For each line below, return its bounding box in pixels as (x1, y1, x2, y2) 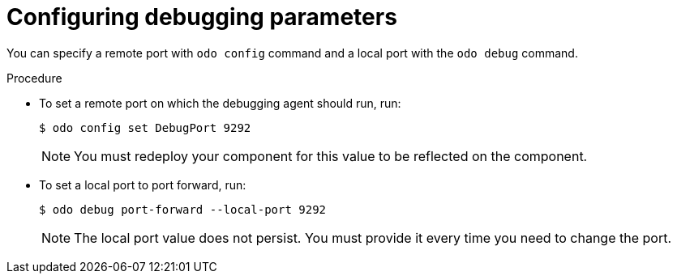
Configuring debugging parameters (6, 3, 397, 31)
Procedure (6, 70, 62, 85)
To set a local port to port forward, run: (39, 177, 246, 192)
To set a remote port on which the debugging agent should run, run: (39, 95, 401, 110)
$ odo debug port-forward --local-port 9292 (39, 202, 327, 216)
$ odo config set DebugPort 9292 (39, 121, 251, 134)
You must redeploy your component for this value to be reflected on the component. (74, 147, 588, 164)
